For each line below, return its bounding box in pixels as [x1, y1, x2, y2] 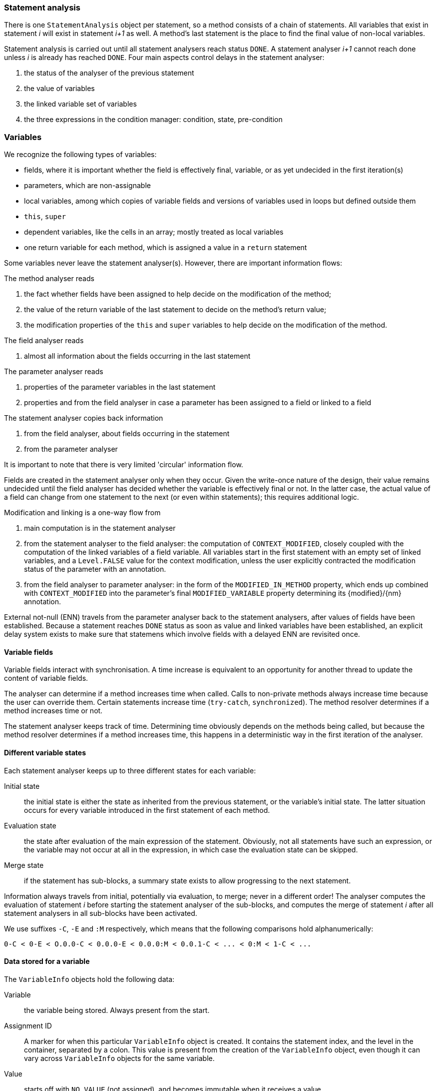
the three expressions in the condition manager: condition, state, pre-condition [24, 115, 283, 124]
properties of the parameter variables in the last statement [24, 383, 216, 392]
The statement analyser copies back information [4, 414, 163, 423]
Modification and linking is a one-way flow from [4, 508, 161, 517]
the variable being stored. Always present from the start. [24, 1005, 210, 1014]
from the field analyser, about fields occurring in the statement [24, 429, 230, 438]
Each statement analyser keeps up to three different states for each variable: [4, 766, 256, 775]
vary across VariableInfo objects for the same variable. [24, 1053, 215, 1062]
